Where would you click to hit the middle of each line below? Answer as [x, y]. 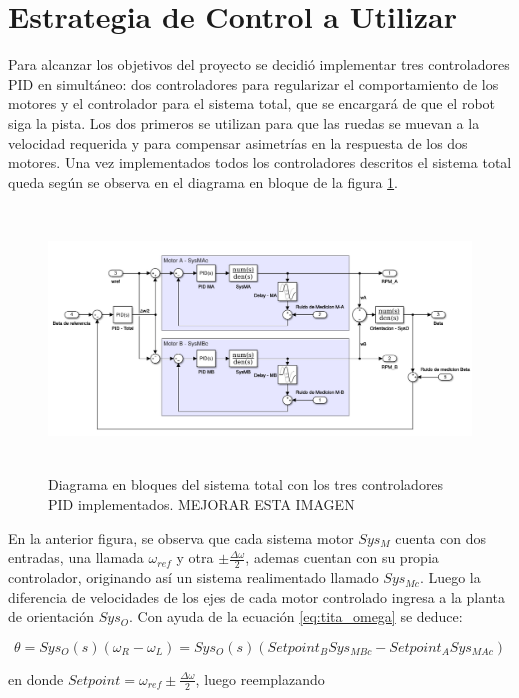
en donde [36, 678]
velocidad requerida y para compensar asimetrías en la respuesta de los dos [238, 142]
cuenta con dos [440, 537]
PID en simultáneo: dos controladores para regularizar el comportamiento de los [253, 83]
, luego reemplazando [260, 678]
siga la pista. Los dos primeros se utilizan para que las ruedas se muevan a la [244, 122]
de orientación [51, 616]
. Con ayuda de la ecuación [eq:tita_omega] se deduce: [295, 616]
